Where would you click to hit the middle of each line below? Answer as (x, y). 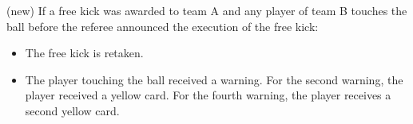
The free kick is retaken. (84, 53)
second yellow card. (72, 110)
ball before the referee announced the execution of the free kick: (163, 26)
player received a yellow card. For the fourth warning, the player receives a (208, 95)
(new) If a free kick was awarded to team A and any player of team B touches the (207, 10)
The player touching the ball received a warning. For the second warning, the (214, 79)
